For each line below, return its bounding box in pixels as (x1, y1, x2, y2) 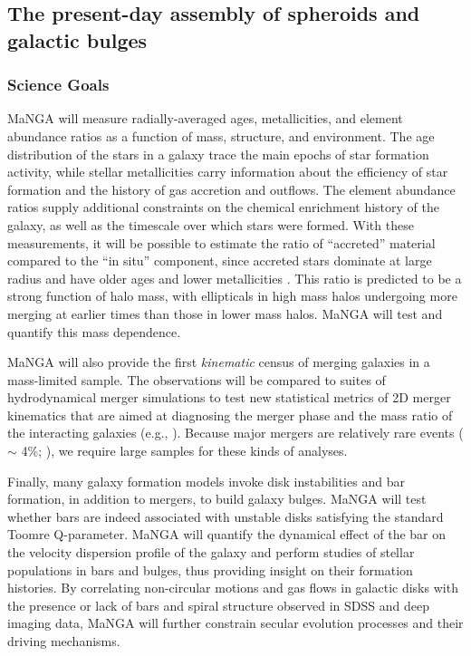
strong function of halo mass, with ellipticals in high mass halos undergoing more (7, 286, 457, 305)
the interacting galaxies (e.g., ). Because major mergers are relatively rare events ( (7, 423, 464, 442)
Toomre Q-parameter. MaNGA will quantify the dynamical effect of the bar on (7, 525, 447, 544)
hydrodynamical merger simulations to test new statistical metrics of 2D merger (7, 388, 451, 407)
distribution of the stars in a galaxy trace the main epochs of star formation (7, 144, 429, 163)
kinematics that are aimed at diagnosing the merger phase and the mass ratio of (7, 405, 453, 424)
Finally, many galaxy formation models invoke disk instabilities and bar (7, 471, 405, 490)
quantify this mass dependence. (7, 322, 181, 341)
